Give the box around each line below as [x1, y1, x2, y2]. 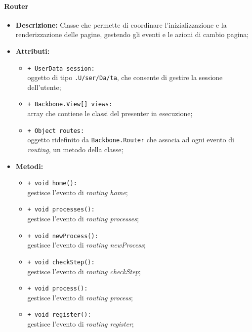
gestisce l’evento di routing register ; [27, 319, 134, 329]
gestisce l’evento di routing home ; [27, 187, 128, 197]
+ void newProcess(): [27, 232, 98, 240]
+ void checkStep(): [27, 258, 95, 266]
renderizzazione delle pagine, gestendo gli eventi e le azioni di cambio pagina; [15, 29, 249, 40]
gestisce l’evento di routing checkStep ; [27, 266, 141, 276]
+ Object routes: [27, 127, 84, 134]
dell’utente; [27, 82, 61, 92]
